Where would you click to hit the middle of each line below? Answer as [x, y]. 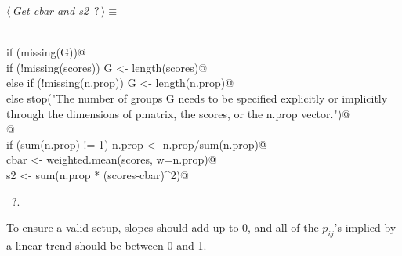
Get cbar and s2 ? [56, 10]
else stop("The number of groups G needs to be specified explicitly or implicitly [197, 97]
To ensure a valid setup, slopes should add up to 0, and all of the [163, 227]
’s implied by [365, 227]
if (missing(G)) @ [46, 52]
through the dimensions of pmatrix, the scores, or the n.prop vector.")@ [179, 113]
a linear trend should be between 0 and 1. [107, 245]
